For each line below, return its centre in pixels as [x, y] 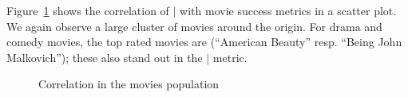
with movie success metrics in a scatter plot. [288, 10]
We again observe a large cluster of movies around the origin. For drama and [194, 26]
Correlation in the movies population [129, 84]
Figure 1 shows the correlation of [88, 10]
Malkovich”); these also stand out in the [105, 57]
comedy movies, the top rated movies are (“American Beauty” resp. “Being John [204, 42]
